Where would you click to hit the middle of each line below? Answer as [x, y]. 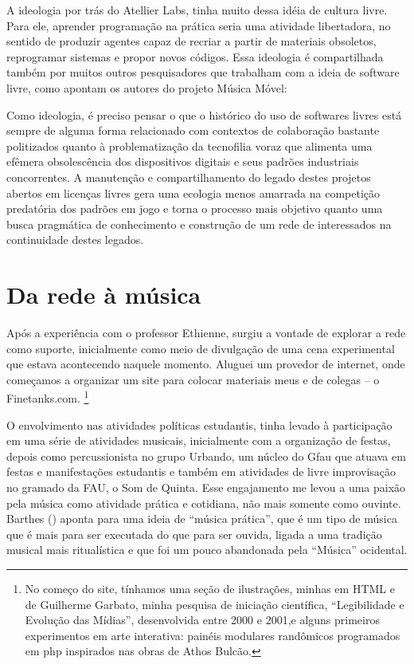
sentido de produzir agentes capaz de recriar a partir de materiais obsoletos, [191, 41]
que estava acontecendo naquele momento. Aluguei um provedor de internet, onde [206, 364]
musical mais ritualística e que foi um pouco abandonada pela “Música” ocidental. [207, 550]
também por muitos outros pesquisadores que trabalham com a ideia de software [203, 72]
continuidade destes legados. [75, 240]
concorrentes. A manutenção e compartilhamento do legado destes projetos [189, 177]
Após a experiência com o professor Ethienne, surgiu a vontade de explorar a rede [206, 333]
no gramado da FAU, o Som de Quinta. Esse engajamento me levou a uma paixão [206, 487]
